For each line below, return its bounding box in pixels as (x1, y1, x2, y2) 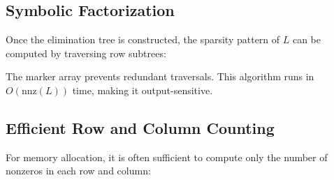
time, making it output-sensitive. (72, 82, 213, 97)
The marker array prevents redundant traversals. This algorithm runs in (6, 69, 314, 84)
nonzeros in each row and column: (6, 163, 151, 178)
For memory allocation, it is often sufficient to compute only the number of (6, 149, 328, 164)
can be (292, 32, 321, 47)
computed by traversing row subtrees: (6, 45, 166, 60)
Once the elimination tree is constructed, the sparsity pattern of (6, 32, 280, 47)
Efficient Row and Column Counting (6, 117, 275, 138)
